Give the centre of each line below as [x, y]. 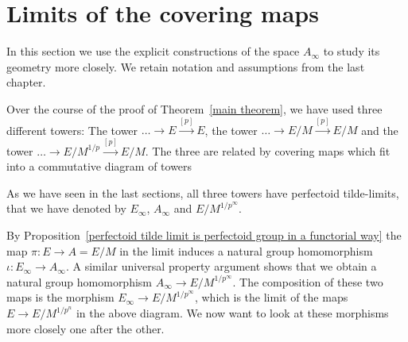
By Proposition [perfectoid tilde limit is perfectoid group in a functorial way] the [204, 235]
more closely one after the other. [85, 328]
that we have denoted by [66, 208]
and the [380, 130]
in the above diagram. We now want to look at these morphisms [232, 313]
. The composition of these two [308, 281]
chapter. [26, 82]
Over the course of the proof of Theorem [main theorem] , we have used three [194, 108]
